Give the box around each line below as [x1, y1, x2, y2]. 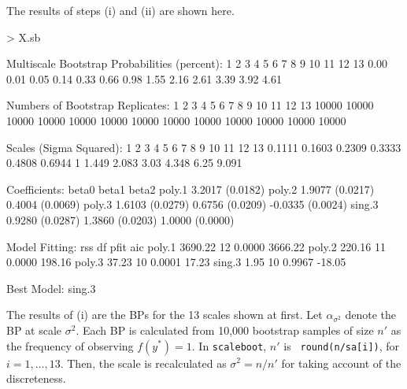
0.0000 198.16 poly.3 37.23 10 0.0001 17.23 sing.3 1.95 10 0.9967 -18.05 [6, 254, 346, 270]
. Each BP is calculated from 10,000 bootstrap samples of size [76, 321, 374, 338]
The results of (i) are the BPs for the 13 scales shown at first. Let [6, 306, 323, 323]
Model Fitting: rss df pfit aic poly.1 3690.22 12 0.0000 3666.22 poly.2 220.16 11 [6, 238, 386, 254]
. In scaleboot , [191, 337, 267, 354]
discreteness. [6, 370, 66, 387]
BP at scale [6, 321, 62, 338]
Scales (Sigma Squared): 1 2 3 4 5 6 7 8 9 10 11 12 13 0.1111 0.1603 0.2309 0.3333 [6, 139, 401, 155]
